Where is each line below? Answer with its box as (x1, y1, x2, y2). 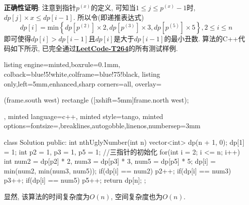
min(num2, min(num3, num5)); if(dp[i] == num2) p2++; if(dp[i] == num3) (4, 165, 231, 175)
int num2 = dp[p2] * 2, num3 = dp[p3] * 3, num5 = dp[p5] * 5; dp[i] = (4, 156, 216, 166)
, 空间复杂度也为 (111, 191, 163, 201)
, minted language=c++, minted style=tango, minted (4, 111, 163, 121)
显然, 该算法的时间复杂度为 (4, 191, 90, 201)
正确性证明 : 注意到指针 (4, 2, 76, 12)
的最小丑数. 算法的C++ (164, 34, 238, 44)
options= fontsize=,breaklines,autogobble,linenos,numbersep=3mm (4, 120, 200, 131)
